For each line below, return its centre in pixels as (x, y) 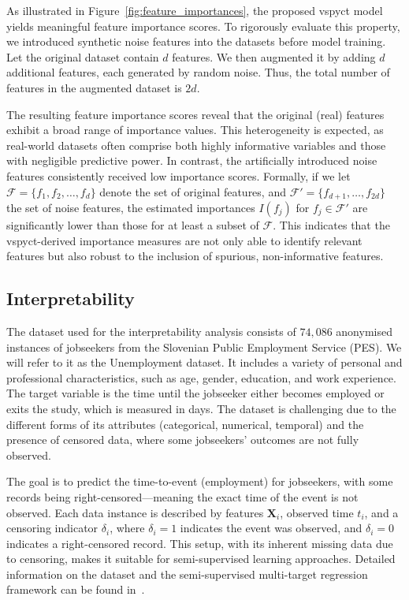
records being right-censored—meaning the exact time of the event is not (182, 496)
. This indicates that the (331, 224)
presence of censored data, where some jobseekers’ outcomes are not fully (183, 440)
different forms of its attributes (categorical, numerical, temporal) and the (185, 424)
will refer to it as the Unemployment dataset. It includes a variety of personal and (204, 362)
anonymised (364, 331)
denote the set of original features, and (193, 191)
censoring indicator (52, 528)
